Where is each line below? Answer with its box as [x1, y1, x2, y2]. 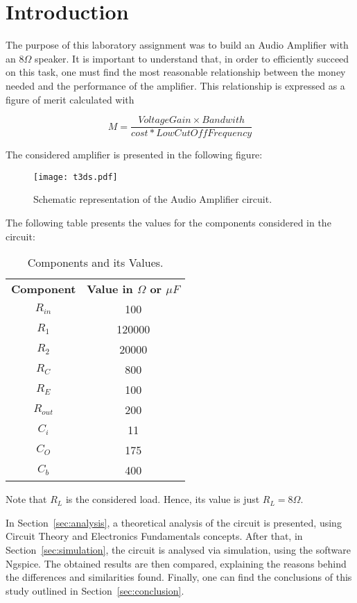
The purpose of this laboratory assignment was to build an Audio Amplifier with [6, 38, 349, 52]
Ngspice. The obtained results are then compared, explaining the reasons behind [6, 556, 347, 570]
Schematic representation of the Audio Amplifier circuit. [33, 192, 272, 206]
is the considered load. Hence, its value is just [65, 492, 260, 506]
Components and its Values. [27, 254, 164, 271]
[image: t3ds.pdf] [33, 172, 118, 182]
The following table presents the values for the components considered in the [6, 215, 331, 229]
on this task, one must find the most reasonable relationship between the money [6, 65, 346, 79]
